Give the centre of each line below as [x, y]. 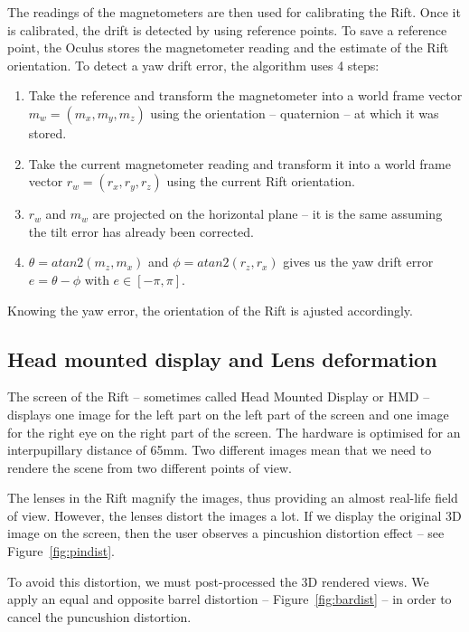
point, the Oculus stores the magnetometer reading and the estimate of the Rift [228, 47]
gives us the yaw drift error [358, 262]
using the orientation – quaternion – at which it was [295, 113]
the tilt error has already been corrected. [141, 231]
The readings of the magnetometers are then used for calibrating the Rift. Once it [234, 12]
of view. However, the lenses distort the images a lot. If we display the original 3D [234, 515]
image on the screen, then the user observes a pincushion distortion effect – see [226, 533]
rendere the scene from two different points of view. [150, 467]
